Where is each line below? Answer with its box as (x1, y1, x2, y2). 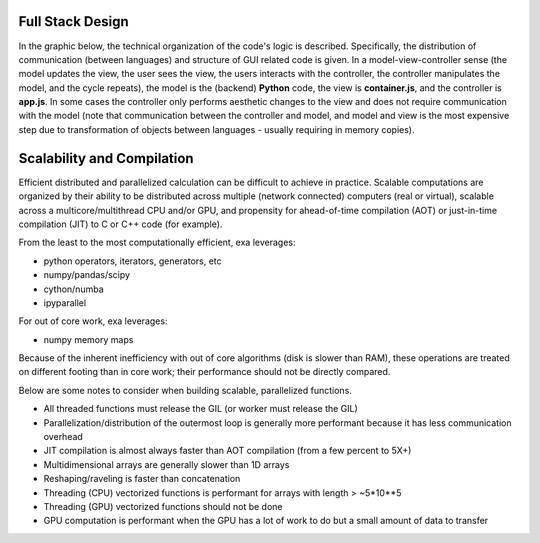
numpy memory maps (43, 333, 134, 345)
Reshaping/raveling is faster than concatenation (43, 473, 241, 485)
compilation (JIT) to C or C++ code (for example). (18, 218, 223, 230)
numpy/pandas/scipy (43, 269, 130, 281)
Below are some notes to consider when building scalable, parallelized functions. (18, 384, 352, 396)
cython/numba (43, 283, 104, 295)
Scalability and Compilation (18, 150, 194, 167)
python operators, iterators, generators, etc (43, 255, 222, 267)
